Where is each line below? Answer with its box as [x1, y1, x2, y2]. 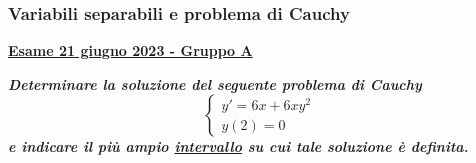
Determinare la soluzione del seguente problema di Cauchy [8, 73, 422, 94]
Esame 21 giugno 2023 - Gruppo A [8, 40, 253, 61]
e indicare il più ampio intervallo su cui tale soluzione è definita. [8, 136, 469, 157]
